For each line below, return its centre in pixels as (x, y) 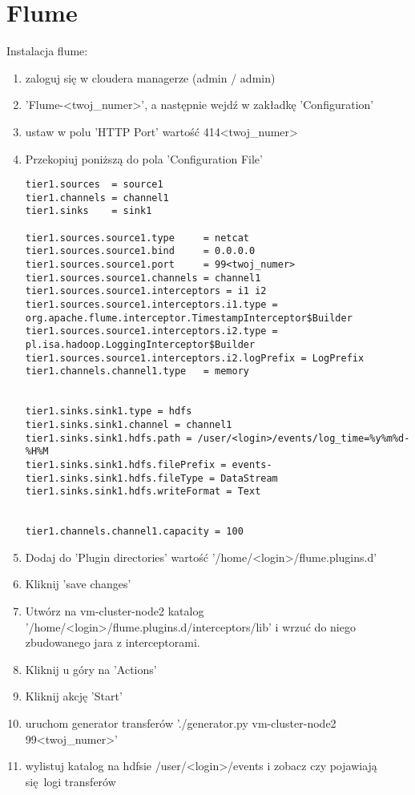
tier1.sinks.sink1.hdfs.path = (109, 438)
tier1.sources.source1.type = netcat (137, 238)
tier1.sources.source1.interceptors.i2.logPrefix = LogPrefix (195, 358)
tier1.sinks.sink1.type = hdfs (109, 412)
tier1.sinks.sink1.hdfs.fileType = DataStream (151, 478)
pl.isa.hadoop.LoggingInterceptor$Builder (140, 344)
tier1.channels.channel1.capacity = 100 (134, 532)
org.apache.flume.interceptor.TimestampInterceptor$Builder (189, 318)
